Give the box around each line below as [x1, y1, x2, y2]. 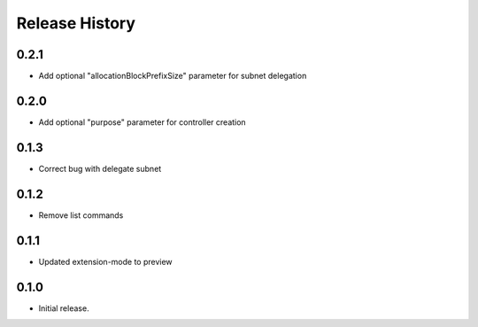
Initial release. [38, 302, 89, 314]
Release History [16, 13, 136, 33]
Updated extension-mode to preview [38, 256, 173, 267]
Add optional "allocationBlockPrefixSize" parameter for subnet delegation [38, 71, 307, 82]
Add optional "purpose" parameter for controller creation [38, 116, 247, 128]
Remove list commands [38, 209, 124, 221]
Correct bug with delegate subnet [38, 163, 162, 174]
